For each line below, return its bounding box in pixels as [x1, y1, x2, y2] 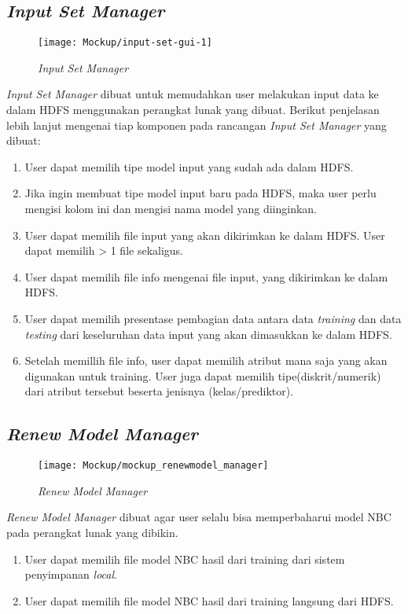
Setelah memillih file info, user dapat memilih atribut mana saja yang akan [24, 352, 388, 369]
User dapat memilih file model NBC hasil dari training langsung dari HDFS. [24, 592, 394, 608]
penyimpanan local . [24, 566, 117, 583]
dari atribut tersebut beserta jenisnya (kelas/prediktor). [24, 383, 294, 399]
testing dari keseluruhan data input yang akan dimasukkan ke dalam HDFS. [24, 325, 392, 342]
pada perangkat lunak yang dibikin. [6, 524, 178, 540]
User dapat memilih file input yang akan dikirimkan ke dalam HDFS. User [24, 226, 385, 243]
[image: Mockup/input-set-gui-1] [38, 37, 212, 49]
